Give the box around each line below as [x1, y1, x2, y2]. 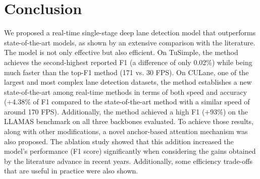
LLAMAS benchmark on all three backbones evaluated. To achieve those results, [4, 116, 253, 127]
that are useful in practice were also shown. [4, 165, 138, 176]
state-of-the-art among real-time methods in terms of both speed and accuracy [4, 86, 247, 97]
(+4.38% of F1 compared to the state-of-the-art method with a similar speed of [4, 96, 250, 107]
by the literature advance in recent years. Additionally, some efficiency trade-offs [4, 155, 252, 166]
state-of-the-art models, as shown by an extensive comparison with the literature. [4, 37, 255, 47]
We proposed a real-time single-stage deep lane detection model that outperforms [4, 27, 256, 38]
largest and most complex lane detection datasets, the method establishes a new [4, 77, 252, 87]
